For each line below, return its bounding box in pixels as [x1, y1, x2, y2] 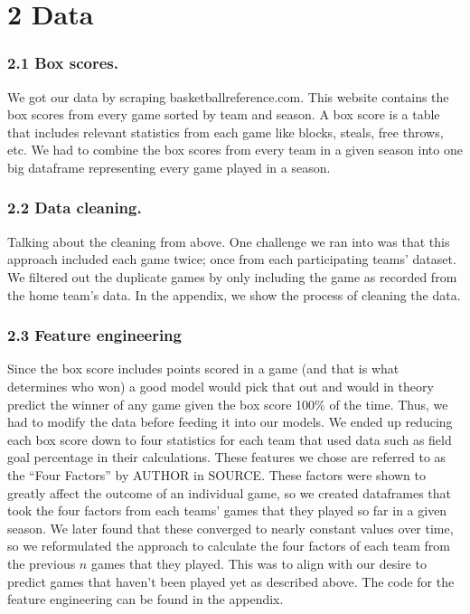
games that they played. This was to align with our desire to [90, 553, 427, 572]
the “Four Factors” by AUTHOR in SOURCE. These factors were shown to [7, 465, 427, 484]
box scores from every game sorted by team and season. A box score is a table [7, 105, 440, 124]
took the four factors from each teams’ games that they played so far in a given [7, 501, 447, 520]
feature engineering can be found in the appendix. [7, 590, 284, 609]
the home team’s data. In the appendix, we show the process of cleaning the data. [7, 285, 461, 304]
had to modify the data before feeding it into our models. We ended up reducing [7, 412, 453, 431]
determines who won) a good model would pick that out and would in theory [7, 376, 434, 395]
